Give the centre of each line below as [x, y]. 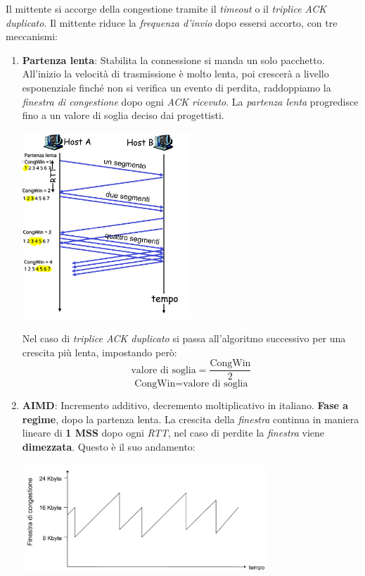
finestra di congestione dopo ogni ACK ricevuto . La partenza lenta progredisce [190, 101]
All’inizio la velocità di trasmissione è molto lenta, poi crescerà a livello [175, 74]
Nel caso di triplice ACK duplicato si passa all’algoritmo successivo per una [184, 338]
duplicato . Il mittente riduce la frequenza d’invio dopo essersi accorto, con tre [172, 22]
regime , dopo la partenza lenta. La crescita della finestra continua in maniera [191, 419]
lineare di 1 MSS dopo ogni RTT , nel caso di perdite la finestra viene [173, 433]
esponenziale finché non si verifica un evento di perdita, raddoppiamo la [177, 87]
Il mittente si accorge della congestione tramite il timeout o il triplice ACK [166, 8]
